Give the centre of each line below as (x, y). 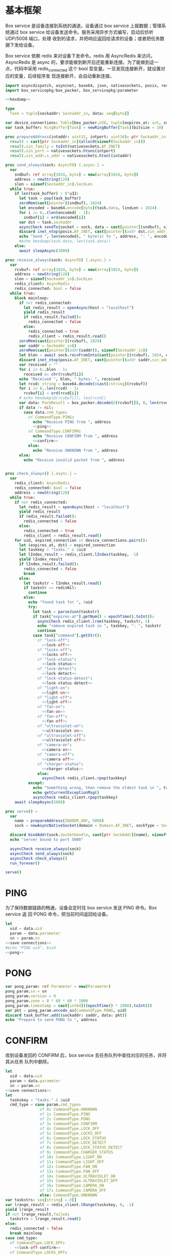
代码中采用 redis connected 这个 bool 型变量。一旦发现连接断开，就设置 (88, 69)
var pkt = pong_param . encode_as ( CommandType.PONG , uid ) (66, 1010)
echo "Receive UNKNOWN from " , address (75, 450)
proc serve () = (21, 811)
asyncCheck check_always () (39, 858)
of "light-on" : (54, 688)
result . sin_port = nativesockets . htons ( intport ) (63, 151)
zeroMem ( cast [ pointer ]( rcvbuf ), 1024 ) (60, 341)
